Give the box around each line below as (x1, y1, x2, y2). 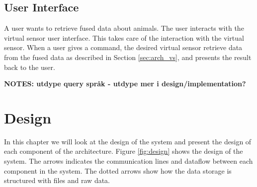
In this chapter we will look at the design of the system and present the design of (4, 136, 252, 146)
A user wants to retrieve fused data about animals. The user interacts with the (4, 23, 244, 33)
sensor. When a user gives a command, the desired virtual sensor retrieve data (4, 42, 243, 53)
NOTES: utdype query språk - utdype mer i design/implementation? (4, 78, 246, 89)
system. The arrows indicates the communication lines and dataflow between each (4, 156, 253, 166)
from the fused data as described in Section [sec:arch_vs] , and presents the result (4, 52, 252, 62)
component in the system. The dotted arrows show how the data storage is (4, 165, 232, 176)
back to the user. (4, 62, 55, 72)
